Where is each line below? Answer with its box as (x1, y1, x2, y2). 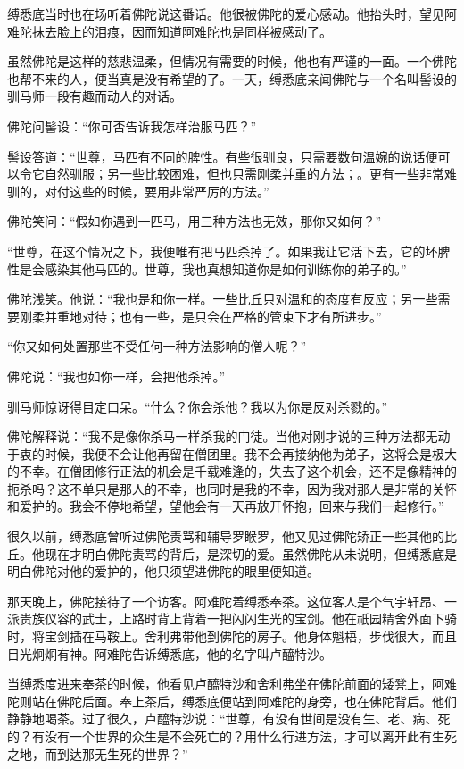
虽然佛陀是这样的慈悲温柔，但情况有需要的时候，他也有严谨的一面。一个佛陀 (7, 52, 457, 71)
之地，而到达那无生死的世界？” (7, 744, 188, 763)
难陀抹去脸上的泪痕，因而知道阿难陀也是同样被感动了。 (7, 21, 332, 40)
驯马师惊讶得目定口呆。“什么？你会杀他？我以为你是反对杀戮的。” (7, 397, 388, 415)
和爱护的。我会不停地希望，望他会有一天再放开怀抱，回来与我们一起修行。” (7, 497, 444, 515)
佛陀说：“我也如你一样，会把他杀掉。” (7, 366, 226, 385)
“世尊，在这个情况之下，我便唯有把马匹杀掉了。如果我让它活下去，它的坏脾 (7, 241, 451, 260)
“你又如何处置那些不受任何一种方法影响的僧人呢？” (7, 337, 307, 355)
